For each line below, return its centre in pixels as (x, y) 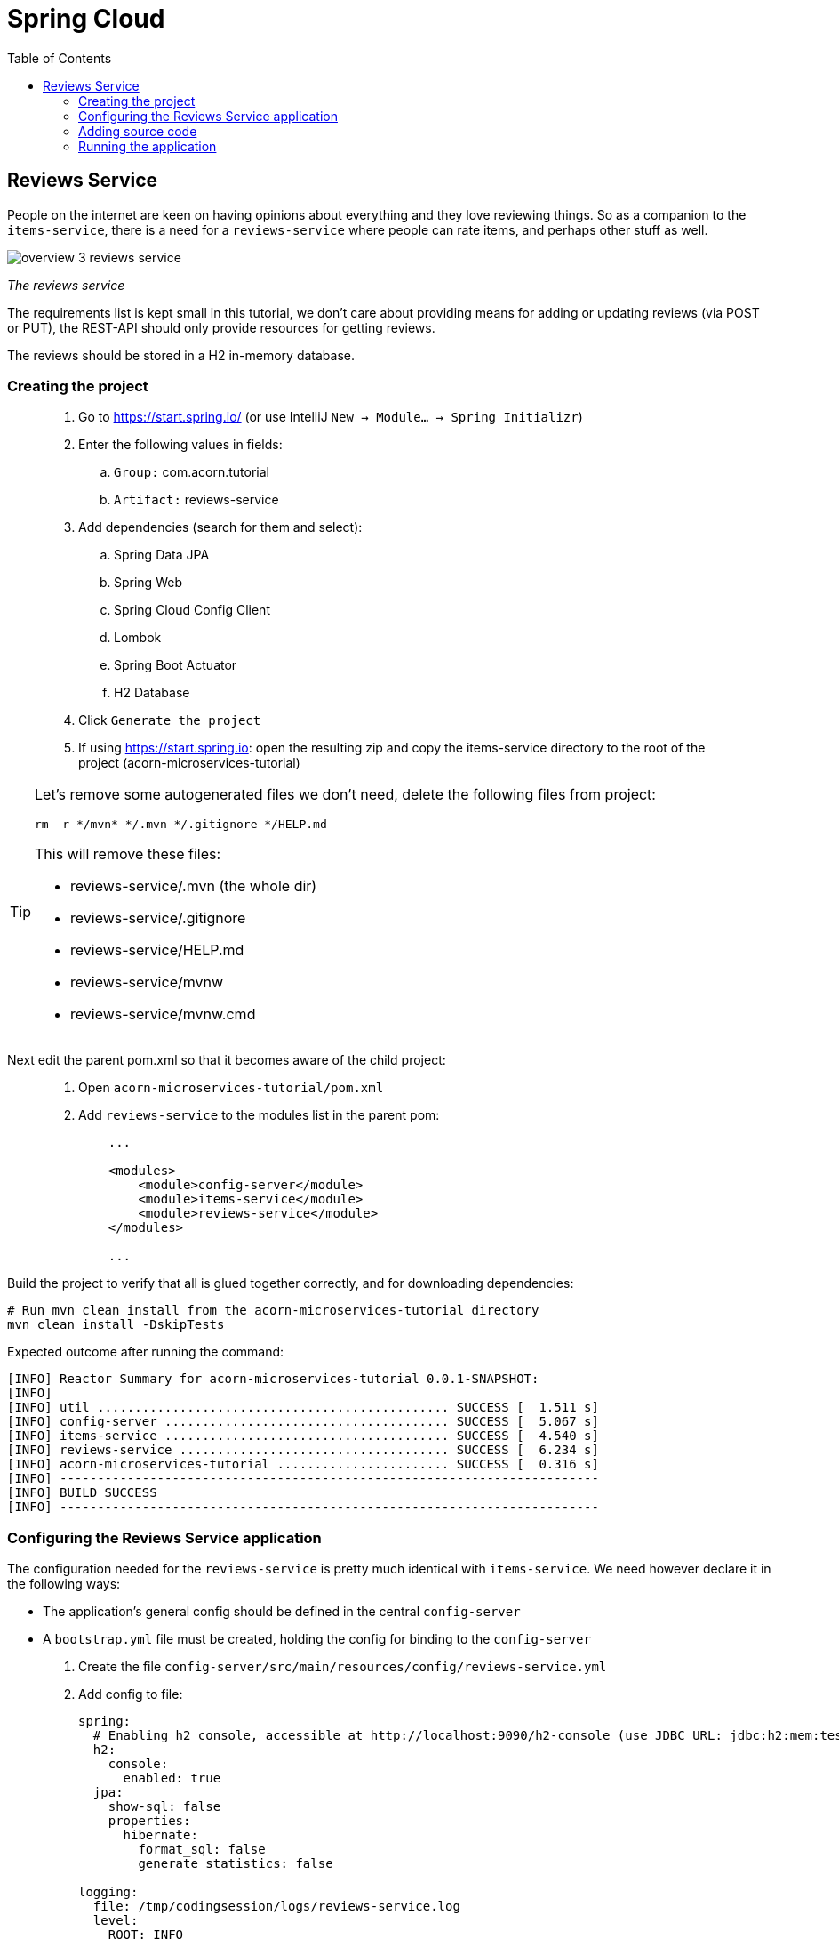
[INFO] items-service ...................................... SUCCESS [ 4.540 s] (303, 1436)
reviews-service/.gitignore (158, 918)
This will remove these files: (128, 854)
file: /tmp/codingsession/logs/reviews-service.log (276, 1907)
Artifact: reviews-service (196, 500)
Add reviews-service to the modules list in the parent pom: (259, 1115)
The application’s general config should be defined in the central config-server (282, 1612)
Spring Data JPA (162, 555)
